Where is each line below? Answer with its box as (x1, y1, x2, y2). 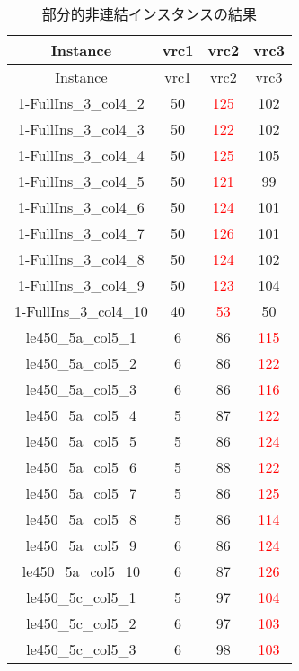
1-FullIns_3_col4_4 (18, 144, 145, 165)
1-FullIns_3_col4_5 (18, 170, 145, 191)
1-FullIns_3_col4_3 (18, 118, 145, 139)
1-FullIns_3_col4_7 (18, 222, 145, 243)
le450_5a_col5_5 (25, 431, 136, 451)
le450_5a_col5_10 (22, 561, 140, 581)
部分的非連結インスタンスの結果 (41, 4, 258, 24)
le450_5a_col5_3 (25, 379, 136, 399)
